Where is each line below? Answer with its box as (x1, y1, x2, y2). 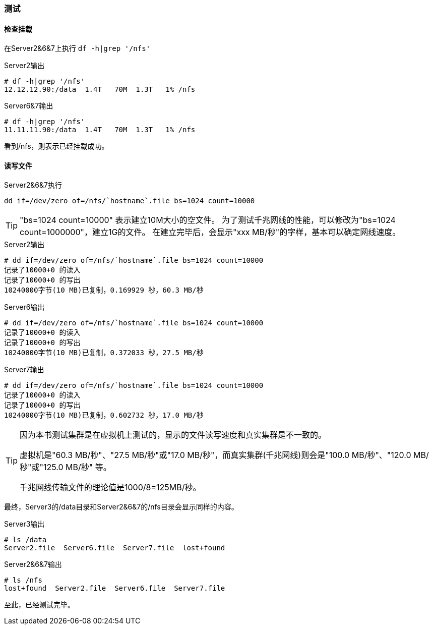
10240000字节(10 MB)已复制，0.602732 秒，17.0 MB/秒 (4, 411, 204, 420)
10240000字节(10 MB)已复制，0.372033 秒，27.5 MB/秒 (4, 349, 204, 357)
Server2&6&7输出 (4, 560, 62, 569)
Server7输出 (4, 365, 44, 374)
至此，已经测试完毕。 (4, 600, 75, 609)
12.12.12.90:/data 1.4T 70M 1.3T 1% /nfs (4, 85, 196, 94)
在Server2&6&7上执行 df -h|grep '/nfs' (4, 44, 151, 53)
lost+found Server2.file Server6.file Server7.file (4, 584, 225, 593)
